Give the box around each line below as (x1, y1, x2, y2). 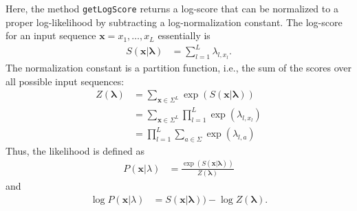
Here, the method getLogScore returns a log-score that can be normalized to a (6, 1, 338, 15)
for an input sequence (6, 28, 96, 43)
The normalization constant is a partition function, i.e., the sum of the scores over (6, 60, 351, 75)
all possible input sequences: (6, 74, 125, 88)
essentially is (158, 28, 210, 43)
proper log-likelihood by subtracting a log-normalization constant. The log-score (6, 14, 343, 29)
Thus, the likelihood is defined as (6, 143, 145, 157)
